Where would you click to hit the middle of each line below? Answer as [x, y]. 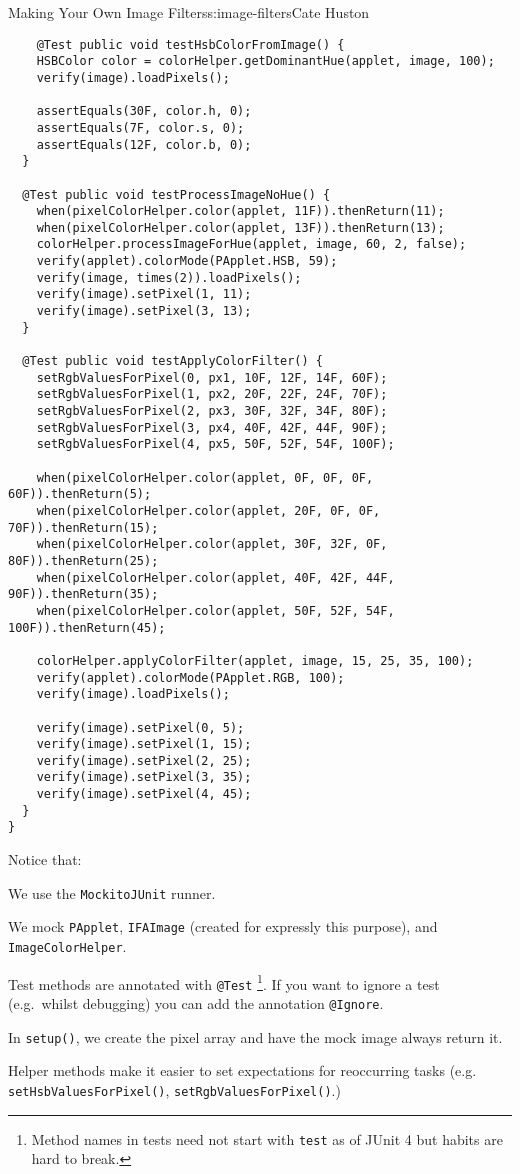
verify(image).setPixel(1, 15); [144, 744]
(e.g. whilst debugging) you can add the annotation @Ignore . [196, 1002]
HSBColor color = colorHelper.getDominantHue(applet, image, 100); [265, 61]
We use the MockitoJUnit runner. [112, 892]
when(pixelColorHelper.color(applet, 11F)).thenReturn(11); [240, 211]
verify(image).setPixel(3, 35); [144, 777]
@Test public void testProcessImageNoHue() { [176, 194]
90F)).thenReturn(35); [83, 594]
